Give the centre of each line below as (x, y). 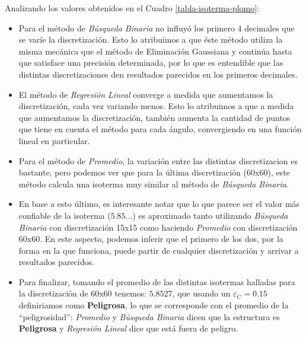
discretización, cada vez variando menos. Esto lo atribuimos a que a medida (156, 106)
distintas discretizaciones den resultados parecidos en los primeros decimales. (158, 74)
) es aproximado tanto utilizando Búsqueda (210, 215)
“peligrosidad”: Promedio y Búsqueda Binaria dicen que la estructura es (149, 316)
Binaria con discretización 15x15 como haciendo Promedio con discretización (158, 227)
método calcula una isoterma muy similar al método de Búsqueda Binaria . (154, 184)
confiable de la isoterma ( (65, 215)
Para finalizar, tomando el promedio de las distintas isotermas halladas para (157, 281)
